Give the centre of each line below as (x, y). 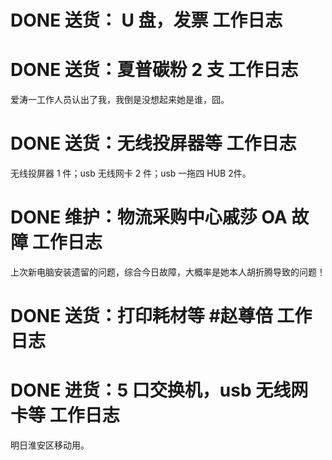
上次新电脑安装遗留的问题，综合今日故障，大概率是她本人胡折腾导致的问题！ (168, 272)
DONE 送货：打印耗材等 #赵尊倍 (141, 316)
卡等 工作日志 (65, 415)
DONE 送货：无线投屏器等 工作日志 (153, 143)
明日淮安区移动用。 (50, 445)
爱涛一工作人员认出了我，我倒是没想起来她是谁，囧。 (120, 100)
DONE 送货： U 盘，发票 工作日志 (146, 20)
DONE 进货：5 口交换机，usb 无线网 (159, 390)
